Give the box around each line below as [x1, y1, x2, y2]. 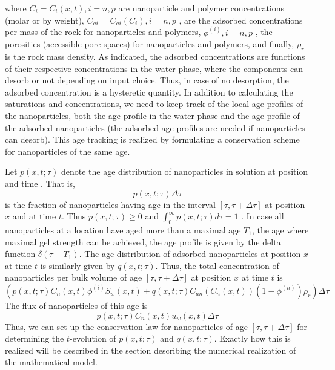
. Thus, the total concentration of [155, 259, 279, 271]
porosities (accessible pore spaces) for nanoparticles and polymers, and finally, [5, 37, 294, 50]
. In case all [241, 210, 284, 222]
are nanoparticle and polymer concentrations [118, 2, 285, 14]
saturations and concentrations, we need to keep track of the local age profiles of [5, 97, 303, 110]
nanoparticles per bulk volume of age [5, 271, 142, 284]
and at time [12, 210, 56, 222]
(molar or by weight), [5, 13, 84, 26]
